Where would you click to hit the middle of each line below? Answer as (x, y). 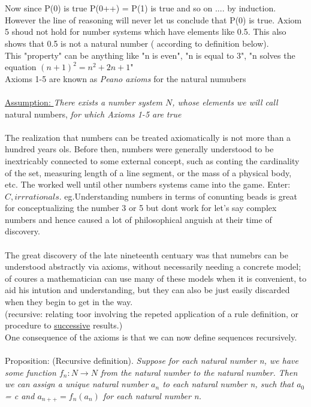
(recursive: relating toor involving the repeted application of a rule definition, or (152, 313)
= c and (20, 395)
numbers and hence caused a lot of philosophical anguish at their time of (138, 219)
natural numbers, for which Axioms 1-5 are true (93, 114)
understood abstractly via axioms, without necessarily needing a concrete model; (153, 266)
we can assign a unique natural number (77, 384)
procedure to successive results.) (64, 325)
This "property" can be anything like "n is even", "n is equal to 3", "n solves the (150, 55)
